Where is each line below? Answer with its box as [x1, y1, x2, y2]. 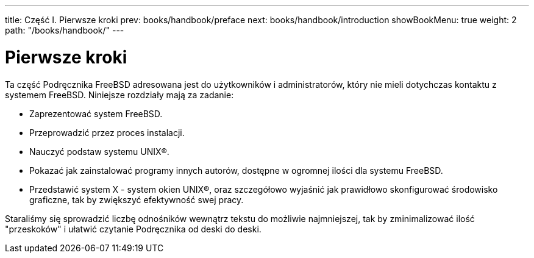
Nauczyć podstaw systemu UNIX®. [29, 146, 169, 157]
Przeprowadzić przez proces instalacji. [29, 127, 185, 138]
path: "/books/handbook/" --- [5, 25, 124, 35]
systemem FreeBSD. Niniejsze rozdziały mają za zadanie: [5, 89, 234, 100]
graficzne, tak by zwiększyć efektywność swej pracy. [29, 194, 244, 205]
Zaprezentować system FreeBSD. [29, 108, 163, 119]
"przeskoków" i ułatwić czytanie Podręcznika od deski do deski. [5, 223, 262, 234]
